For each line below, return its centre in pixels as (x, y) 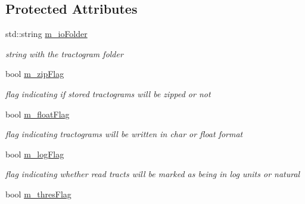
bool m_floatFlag (38, 114)
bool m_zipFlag (35, 74)
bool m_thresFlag (38, 194)
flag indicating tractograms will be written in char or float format (124, 134)
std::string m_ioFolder (46, 34)
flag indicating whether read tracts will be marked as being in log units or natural (153, 174)
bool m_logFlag (35, 154)
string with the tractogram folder (64, 53)
